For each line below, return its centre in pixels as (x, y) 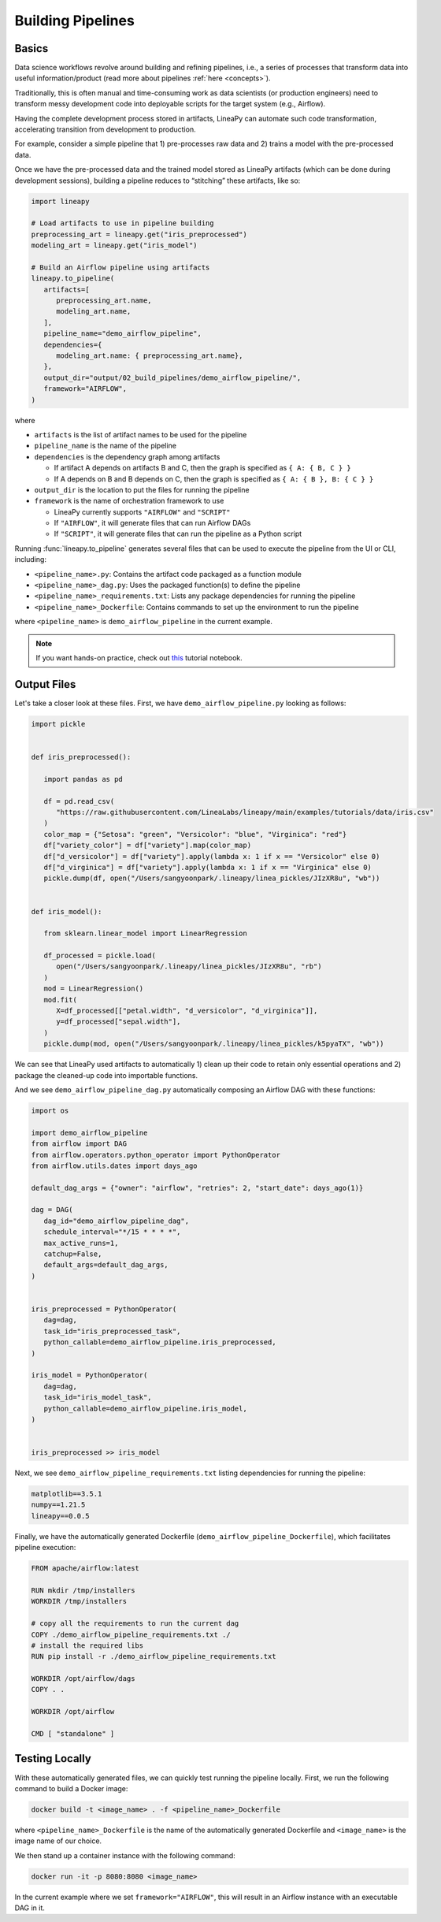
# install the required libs (87, 1645)
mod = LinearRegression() (94, 989)
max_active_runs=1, (81, 1243)
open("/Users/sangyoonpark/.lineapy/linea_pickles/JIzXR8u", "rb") (189, 967)
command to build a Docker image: (71, 1788)
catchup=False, (73, 1254)
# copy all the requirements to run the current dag (135, 1624)
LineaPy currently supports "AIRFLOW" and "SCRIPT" (142, 511)
